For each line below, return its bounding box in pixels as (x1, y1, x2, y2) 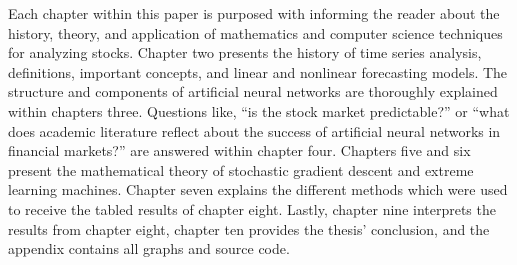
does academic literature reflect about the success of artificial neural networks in (8, 120, 501, 141)
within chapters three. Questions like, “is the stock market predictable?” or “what (8, 100, 510, 121)
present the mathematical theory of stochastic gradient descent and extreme (8, 159, 474, 180)
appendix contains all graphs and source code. (8, 238, 290, 259)
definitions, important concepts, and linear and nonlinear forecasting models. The (8, 61, 508, 82)
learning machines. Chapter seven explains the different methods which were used (8, 179, 508, 200)
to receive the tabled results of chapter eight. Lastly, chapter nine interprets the (8, 198, 496, 219)
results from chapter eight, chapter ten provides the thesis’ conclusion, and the (8, 218, 490, 239)
